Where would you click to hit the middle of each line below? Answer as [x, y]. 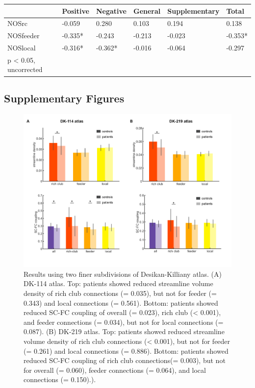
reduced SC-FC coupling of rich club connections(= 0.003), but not [125, 360]
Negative [111, 11]
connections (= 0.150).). [60, 379]
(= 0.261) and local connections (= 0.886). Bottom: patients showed [126, 351]
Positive [76, 11]
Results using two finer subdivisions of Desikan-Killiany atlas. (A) [123, 274]
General [147, 11]
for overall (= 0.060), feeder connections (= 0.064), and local [115, 370]
